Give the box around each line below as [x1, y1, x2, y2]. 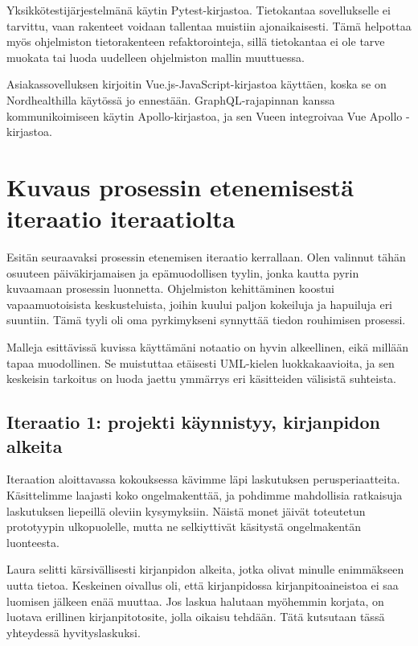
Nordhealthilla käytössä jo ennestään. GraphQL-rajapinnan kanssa [6, 91, 335, 108]
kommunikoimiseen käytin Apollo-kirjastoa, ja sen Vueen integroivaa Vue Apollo [6, 107, 403, 124]
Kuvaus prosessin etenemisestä [6, 170, 354, 203]
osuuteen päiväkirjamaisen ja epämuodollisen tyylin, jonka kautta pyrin [6, 264, 359, 281]
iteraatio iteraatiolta [6, 202, 236, 235]
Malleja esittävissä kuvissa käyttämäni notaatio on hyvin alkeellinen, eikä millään [6, 339, 409, 356]
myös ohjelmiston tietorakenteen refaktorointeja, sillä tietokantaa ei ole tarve [6, 33, 385, 50]
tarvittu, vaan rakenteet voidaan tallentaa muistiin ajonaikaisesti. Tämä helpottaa [6, 17, 412, 34]
